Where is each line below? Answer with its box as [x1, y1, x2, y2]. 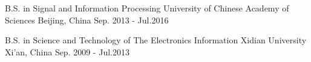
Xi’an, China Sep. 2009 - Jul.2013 [5, 45, 129, 58]
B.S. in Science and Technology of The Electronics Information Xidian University [5, 34, 307, 46]
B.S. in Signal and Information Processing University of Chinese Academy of [5, 2, 289, 14]
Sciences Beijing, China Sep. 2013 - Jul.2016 [5, 13, 169, 26]
